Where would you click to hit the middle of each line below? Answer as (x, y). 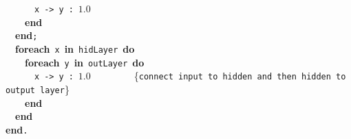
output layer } (38, 89)
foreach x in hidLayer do (75, 48)
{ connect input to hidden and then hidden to (240, 76)
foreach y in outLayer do (85, 62)
